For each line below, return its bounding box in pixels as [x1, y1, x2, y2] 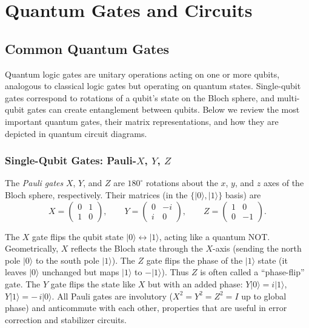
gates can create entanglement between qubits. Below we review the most [27, 103, 300, 116]
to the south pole [35, 253, 99, 266]
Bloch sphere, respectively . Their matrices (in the [5, 188, 188, 201]
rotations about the [146, 176, 218, 189]
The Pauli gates [5, 176, 64, 189]
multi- [277, 91, 300, 104]
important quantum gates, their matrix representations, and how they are [5, 115, 279, 127]
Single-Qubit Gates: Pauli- [5, 153, 136, 168]
